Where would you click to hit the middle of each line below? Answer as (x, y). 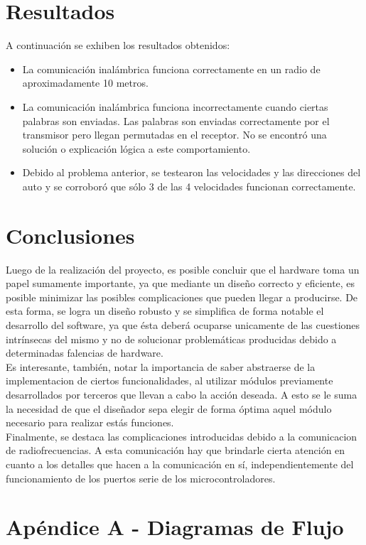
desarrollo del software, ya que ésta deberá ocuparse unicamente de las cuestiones (183, 324)
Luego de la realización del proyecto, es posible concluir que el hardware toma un (183, 269)
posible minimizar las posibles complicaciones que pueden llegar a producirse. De (182, 297)
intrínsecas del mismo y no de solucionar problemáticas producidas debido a (171, 339)
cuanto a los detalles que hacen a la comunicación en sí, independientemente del (180, 464)
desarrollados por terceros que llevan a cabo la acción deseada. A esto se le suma (182, 394)
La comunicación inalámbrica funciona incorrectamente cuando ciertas (175, 106)
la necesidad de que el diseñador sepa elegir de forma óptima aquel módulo (169, 408)
